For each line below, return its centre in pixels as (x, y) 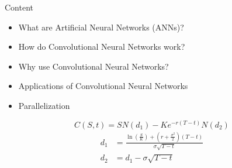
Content (19, 7)
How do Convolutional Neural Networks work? (102, 47)
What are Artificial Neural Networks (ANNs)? (101, 27)
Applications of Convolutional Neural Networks (103, 86)
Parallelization (44, 105)
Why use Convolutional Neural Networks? (94, 66)
